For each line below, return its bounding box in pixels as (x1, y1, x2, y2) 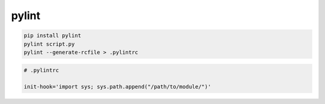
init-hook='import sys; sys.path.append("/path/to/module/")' (23, 84, 211, 90)
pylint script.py (23, 41, 75, 47)
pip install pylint (23, 32, 81, 39)
